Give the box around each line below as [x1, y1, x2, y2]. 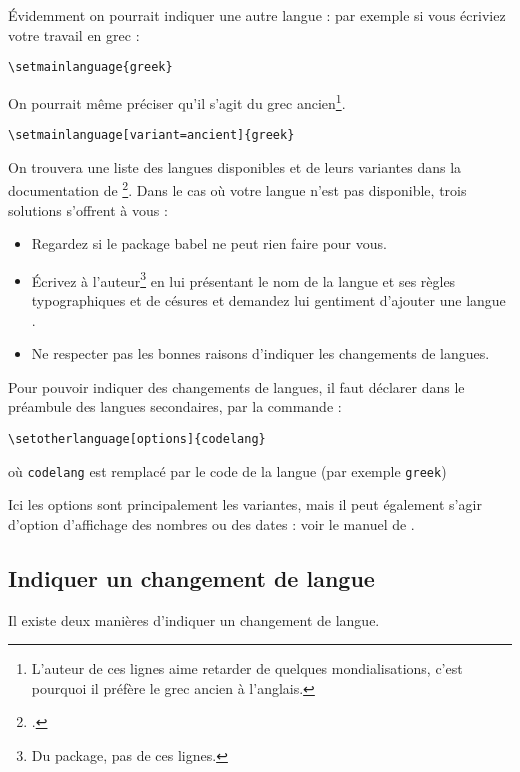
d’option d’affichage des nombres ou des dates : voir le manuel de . [8, 513, 415, 534]
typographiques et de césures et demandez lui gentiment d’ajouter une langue [31, 290, 506, 311]
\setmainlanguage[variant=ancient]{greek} [8, 128, 295, 143]
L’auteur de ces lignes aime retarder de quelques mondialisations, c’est [31, 658, 463, 679]
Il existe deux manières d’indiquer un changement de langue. [8, 609, 380, 630]
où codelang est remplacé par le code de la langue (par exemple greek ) [8, 460, 447, 481]
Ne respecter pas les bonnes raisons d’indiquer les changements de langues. [31, 343, 490, 364]
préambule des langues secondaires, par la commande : [8, 396, 342, 417]
